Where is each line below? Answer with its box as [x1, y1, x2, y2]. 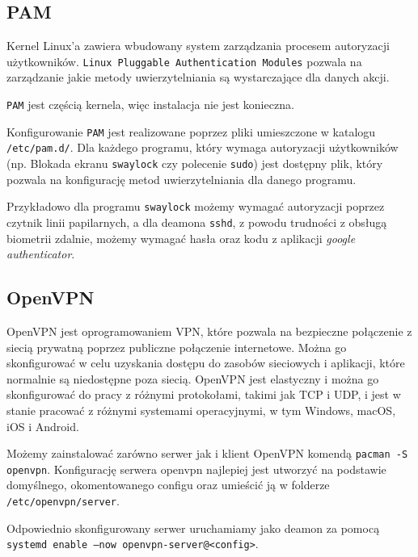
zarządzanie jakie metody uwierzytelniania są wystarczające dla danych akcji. [6, 69, 390, 86]
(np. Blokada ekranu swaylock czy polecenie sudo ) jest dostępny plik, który [6, 155, 383, 172]
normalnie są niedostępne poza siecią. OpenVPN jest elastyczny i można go [6, 370, 379, 387]
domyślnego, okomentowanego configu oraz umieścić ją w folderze [6, 476, 330, 493]
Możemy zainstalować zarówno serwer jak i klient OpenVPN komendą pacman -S [6, 445, 408, 462]
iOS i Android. [6, 417, 79, 434]
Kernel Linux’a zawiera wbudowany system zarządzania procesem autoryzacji [6, 37, 390, 54]
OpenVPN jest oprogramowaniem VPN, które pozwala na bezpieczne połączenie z [6, 322, 412, 339]
